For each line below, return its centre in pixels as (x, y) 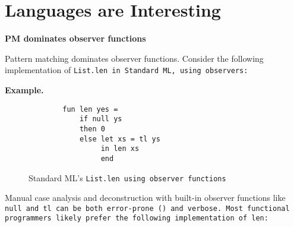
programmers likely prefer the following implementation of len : (137, 218)
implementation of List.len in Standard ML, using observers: (127, 70)
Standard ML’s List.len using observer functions (127, 177)
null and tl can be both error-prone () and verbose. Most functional (147, 208)
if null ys (101, 119)
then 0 (92, 129)
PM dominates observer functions (75, 38)
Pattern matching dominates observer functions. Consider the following (134, 58)
